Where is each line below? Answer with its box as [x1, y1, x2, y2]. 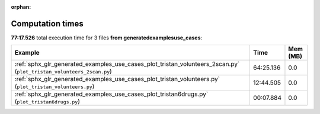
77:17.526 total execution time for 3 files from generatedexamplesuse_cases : [11, 34, 203, 41]
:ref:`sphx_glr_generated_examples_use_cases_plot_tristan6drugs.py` [14, 90, 209, 98]
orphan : [11, 4, 31, 10]
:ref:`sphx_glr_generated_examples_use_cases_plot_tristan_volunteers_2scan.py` [14, 60, 240, 68]
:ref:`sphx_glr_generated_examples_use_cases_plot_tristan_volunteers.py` [14, 75, 220, 83]
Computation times [11, 18, 84, 29]
